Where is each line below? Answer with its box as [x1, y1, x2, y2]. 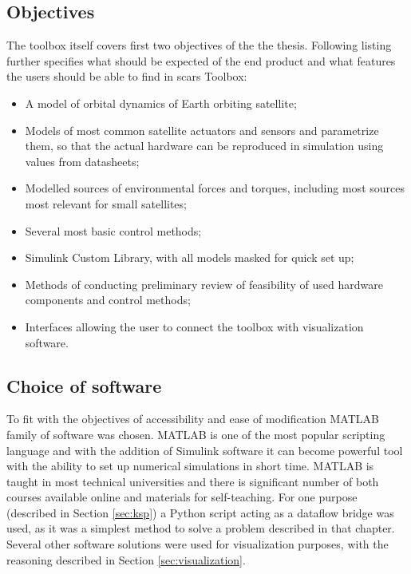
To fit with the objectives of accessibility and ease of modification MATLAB [6, 410, 379, 427]
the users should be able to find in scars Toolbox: [6, 68, 247, 85]
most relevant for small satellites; [25, 195, 187, 212]
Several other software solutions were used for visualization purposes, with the [6, 536, 389, 552]
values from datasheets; [25, 152, 140, 169]
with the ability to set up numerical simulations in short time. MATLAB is [6, 457, 374, 474]
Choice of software [6, 373, 162, 398]
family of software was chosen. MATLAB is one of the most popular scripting [6, 426, 385, 442]
